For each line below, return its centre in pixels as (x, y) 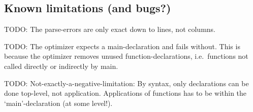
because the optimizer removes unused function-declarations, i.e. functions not (126, 56)
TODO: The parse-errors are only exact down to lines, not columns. (110, 29)
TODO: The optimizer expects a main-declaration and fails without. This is (122, 46)
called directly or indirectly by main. (61, 66)
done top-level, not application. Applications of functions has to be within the (125, 93)
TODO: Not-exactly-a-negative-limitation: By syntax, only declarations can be (126, 83)
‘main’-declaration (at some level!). (58, 103)
